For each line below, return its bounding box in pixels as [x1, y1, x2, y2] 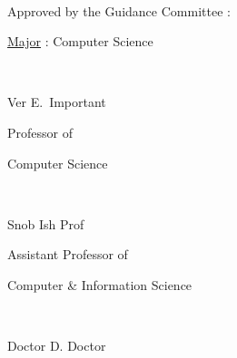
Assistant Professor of [7, 245, 128, 264]
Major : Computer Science [7, 32, 153, 51]
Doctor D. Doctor [7, 336, 106, 355]
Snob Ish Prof [7, 214, 84, 233]
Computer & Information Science [7, 275, 193, 294]
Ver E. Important [7, 92, 106, 111]
